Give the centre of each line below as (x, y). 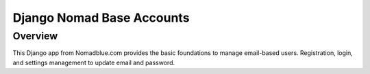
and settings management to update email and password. (94, 62)
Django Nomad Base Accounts (101, 18)
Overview (35, 36)
